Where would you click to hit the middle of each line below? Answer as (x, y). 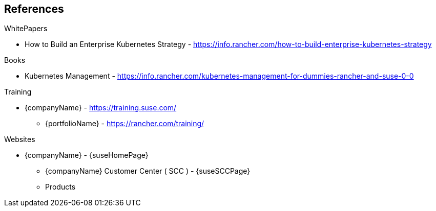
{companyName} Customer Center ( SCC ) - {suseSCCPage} (148, 171)
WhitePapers (26, 29)
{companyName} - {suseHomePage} (87, 155)
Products (60, 187)
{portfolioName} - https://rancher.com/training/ (125, 124)
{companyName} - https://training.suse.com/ (101, 108)
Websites (20, 139)
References (34, 9)
